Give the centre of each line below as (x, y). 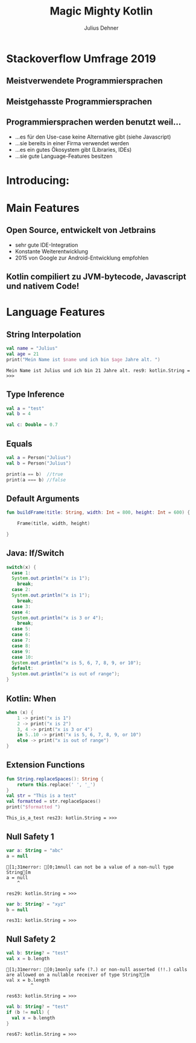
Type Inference (35, 394)
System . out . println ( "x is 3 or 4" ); (58, 618)
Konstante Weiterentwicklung (52, 251)
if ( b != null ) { (28, 1012)
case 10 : (23, 657)
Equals (19, 444)
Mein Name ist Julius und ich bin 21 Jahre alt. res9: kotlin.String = (98, 370)
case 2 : (21, 590)
